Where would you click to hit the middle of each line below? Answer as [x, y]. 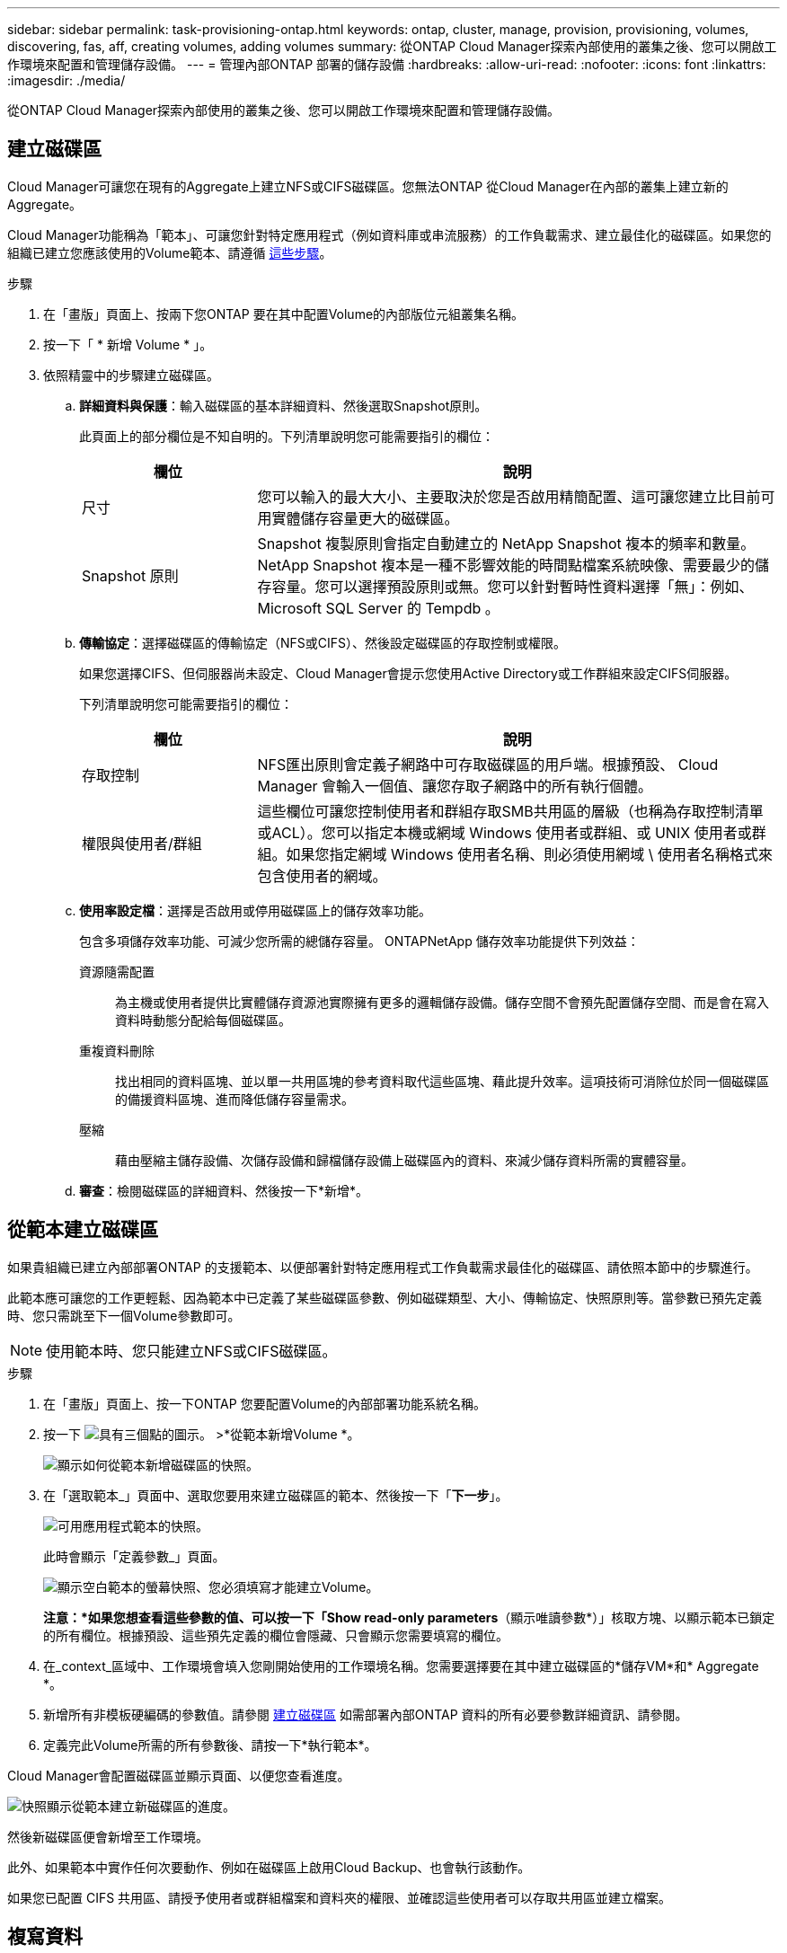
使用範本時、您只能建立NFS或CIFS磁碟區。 [191, 1351]
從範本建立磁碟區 [83, 1230]
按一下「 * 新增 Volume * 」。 [128, 344]
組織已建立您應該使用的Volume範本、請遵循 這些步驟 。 [170, 252]
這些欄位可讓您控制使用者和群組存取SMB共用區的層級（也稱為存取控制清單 [510, 811]
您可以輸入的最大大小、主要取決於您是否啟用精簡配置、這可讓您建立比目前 [509, 496]
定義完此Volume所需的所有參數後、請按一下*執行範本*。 [210, 1745]
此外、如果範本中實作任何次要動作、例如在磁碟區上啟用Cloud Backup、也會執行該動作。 [269, 1867]
